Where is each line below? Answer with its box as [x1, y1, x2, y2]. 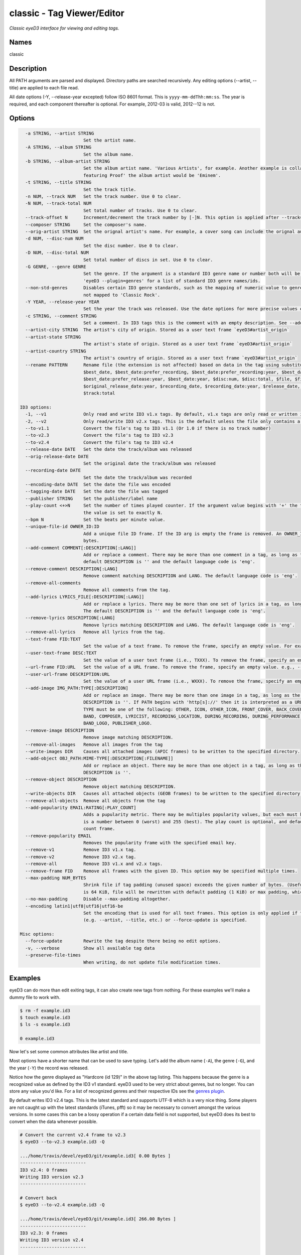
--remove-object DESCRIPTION [25, 777, 97, 783]
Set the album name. [83, 151, 134, 157]
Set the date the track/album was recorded [83, 474, 192, 480]
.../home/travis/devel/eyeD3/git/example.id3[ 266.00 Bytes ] [20, 1216, 176, 1222]
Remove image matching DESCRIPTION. [83, 734, 174, 740]
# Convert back [20, 1195, 57, 1201]
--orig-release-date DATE [25, 453, 89, 459]
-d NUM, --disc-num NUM [25, 236, 84, 241]
